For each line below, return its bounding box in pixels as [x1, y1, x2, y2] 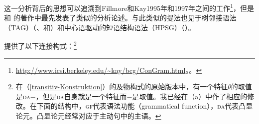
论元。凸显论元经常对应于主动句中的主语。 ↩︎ [15, 111, 161, 121]
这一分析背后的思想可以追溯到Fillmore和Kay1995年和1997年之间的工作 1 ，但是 [4, 1, 254, 13]
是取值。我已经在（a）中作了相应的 [132, 91, 248, 101]
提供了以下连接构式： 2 [4, 39, 77, 51]
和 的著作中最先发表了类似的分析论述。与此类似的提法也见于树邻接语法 [4, 12, 237, 23]
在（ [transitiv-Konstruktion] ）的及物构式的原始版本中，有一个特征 [15, 81, 228, 92]
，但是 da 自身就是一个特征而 [35, 91, 127, 101]
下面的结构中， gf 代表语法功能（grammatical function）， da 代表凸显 [36, 101, 253, 111]
